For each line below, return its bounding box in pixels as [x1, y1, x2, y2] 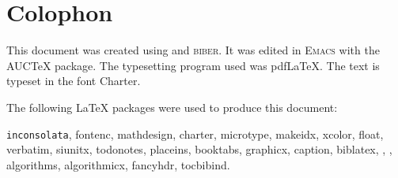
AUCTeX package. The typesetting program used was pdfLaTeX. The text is [6, 57, 380, 73]
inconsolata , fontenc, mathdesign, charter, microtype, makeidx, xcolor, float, [6, 125, 384, 142]
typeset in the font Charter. [6, 72, 141, 89]
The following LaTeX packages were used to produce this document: [6, 98, 338, 115]
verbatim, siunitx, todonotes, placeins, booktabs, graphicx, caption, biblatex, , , [6, 141, 392, 158]
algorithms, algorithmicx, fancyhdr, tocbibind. [6, 156, 230, 172]
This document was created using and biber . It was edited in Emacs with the [6, 42, 380, 58]
